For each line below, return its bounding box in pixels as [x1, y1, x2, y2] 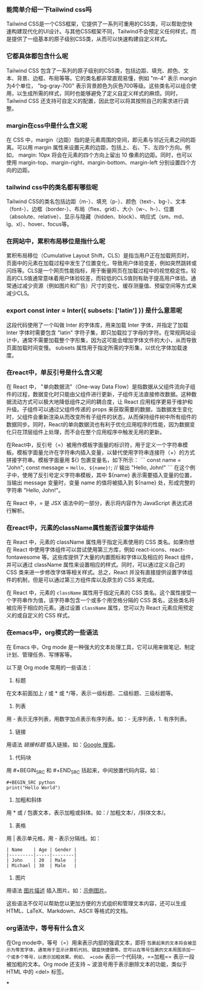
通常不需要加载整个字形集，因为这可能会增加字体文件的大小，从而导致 [22, 336, 197, 344]
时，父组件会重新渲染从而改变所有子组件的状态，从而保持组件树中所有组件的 [6, 413, 197, 421]
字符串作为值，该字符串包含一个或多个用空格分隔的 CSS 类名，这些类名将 [11, 597, 195, 604]
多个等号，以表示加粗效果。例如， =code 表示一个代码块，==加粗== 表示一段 [14, 953, 195, 960]
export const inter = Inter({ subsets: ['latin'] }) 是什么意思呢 [6, 307, 182, 315]
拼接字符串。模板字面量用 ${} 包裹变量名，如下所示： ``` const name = [6, 457, 181, 464]
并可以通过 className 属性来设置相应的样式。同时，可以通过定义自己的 [6, 561, 185, 568]
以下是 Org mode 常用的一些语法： [6, 663, 92, 671]
